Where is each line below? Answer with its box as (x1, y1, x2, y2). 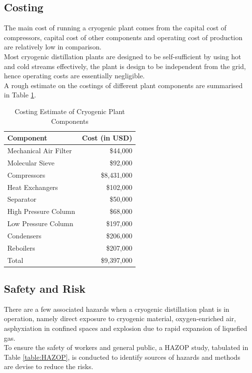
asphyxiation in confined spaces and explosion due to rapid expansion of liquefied (4, 323, 248, 333)
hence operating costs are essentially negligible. (4, 70, 145, 81)
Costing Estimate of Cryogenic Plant (14, 106, 125, 116)
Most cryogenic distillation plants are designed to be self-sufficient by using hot (4, 51, 241, 61)
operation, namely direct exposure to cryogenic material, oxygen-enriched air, (4, 313, 236, 324)
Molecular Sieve (7, 157, 55, 167)
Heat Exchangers (7, 182, 58, 192)
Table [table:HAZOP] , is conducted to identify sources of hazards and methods (4, 351, 240, 362)
